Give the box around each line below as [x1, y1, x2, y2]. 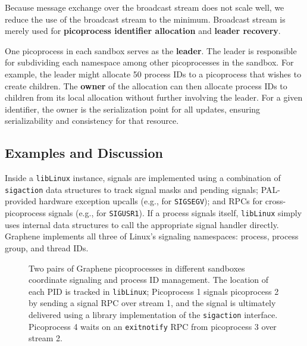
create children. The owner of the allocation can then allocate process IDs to [5, 79, 287, 92]
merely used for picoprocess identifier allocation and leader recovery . [5, 24, 281, 37]
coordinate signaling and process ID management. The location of [29, 273, 269, 286]
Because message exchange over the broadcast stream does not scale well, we [5, 1, 284, 13]
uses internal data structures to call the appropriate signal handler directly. [5, 218, 279, 230]
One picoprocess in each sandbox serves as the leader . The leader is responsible [5, 44, 297, 57]
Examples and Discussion [5, 144, 164, 162]
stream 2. [29, 332, 62, 344]
